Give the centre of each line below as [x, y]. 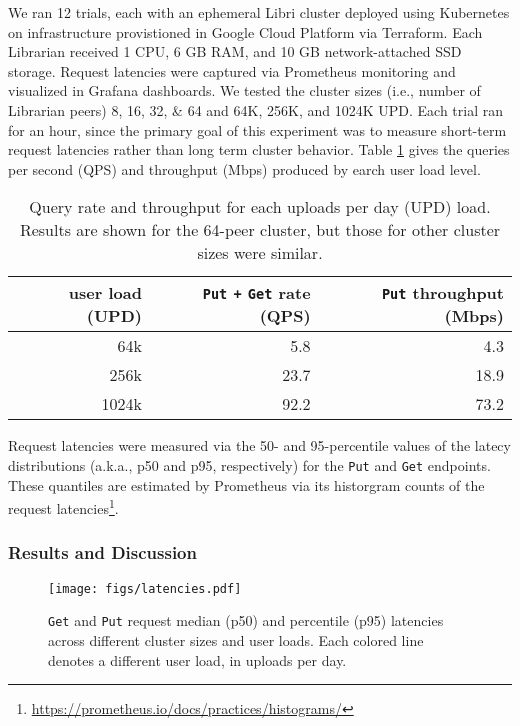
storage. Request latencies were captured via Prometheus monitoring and [232, 70]
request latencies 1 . [63, 506]
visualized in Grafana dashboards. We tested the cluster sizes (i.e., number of [244, 90]
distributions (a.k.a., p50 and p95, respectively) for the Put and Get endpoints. [249, 464]
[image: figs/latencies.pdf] [145, 588]
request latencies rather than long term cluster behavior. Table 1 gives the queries [259, 149]
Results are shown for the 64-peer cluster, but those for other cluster [260, 230]
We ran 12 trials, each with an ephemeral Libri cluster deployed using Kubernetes [259, 12]
